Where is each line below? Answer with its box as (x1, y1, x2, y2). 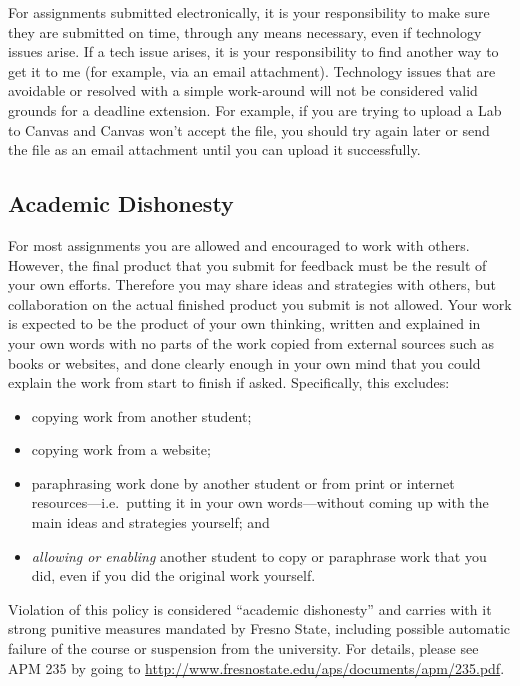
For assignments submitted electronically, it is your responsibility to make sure (8, 2, 490, 22)
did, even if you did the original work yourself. (31, 565, 316, 586)
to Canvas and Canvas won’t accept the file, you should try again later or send (8, 119, 490, 140)
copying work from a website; (31, 439, 211, 460)
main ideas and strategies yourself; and (31, 512, 270, 533)
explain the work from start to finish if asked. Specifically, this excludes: (8, 372, 450, 393)
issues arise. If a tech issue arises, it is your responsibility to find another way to (8, 41, 499, 62)
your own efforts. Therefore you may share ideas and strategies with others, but (8, 274, 496, 295)
